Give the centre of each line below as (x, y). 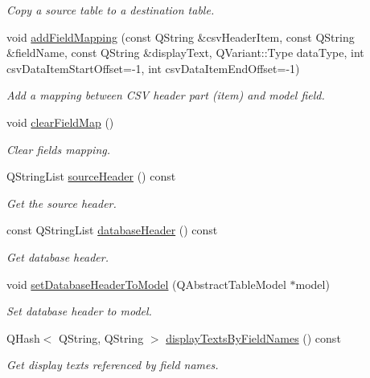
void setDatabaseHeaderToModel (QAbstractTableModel (146, 284)
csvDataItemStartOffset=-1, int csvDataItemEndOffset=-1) (153, 68)
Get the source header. (62, 203)
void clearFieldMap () (60, 122)
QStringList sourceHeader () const (91, 176)
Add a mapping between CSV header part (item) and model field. (166, 95)
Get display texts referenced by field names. (113, 365)
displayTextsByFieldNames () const (253, 337)
